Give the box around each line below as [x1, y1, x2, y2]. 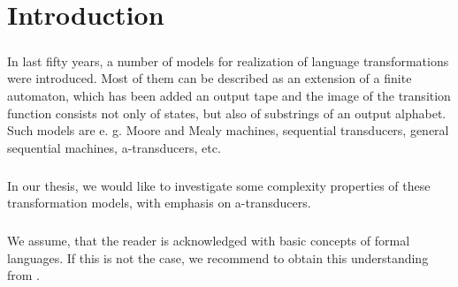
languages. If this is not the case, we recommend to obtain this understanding [7, 248, 429, 267]
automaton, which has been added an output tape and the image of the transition [7, 86, 451, 104]
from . [7, 266, 41, 284]
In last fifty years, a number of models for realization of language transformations [7, 51, 449, 70]
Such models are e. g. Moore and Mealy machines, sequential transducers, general [7, 121, 449, 140]
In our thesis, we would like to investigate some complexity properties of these [7, 176, 431, 194]
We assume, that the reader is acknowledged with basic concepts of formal [7, 231, 410, 250]
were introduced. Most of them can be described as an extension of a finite [7, 69, 412, 87]
